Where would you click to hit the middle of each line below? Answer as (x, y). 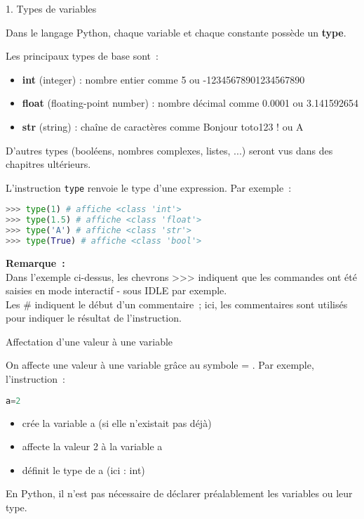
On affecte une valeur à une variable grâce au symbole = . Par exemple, (160, 365)
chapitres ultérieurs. (48, 164)
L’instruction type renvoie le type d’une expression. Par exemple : (149, 187)
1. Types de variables (51, 8)
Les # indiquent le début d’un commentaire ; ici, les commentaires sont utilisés (177, 304)
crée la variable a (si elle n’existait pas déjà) (117, 422)
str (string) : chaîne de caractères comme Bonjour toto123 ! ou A (163, 126)
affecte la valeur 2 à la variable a (92, 446)
